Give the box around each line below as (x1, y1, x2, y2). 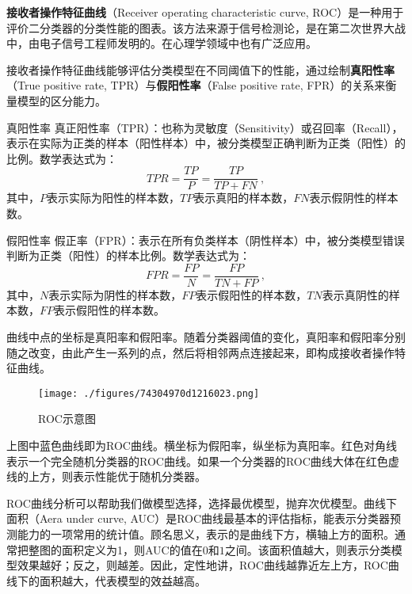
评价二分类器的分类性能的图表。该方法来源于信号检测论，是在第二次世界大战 (6, 19, 406, 36)
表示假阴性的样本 (309, 189, 399, 206)
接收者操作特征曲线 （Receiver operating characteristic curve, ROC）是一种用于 (6, 4, 404, 20)
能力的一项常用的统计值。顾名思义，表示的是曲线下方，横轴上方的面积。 (17, 526, 395, 543)
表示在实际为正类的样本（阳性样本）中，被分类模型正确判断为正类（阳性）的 (6, 135, 406, 151)
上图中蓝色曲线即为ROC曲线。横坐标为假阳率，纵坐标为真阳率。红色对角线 (6, 437, 397, 454)
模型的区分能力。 (17, 92, 106, 109)
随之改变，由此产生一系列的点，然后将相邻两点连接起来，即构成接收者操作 (6, 344, 395, 360)
